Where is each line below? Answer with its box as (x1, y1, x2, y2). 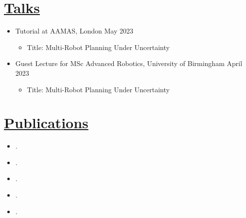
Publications (4, 113, 88, 133)
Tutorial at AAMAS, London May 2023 (15, 26, 133, 36)
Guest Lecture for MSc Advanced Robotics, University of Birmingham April (15, 58, 243, 68)
